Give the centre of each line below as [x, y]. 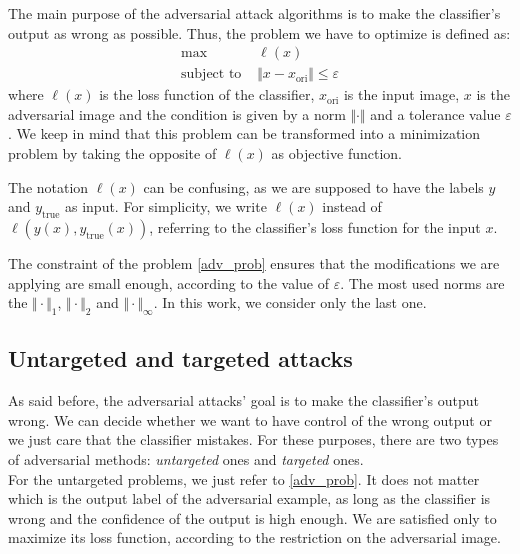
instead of [352, 206]
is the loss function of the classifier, [207, 94]
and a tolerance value [435, 113]
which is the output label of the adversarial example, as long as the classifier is [249, 498]
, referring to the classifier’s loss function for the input [315, 227]
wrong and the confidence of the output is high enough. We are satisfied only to [252, 517]
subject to [211, 74]
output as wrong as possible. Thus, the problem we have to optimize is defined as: [259, 32]
